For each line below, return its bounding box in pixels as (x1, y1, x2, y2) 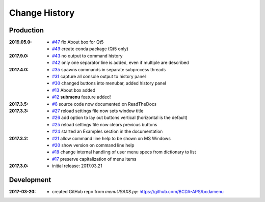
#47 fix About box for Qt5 (52, 39, 104, 45)
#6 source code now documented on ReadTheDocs (52, 101, 157, 107)
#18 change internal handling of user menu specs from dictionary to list (52, 149, 196, 155)
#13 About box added (52, 87, 96, 93)
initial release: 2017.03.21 (52, 163, 103, 169)
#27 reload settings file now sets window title (52, 108, 144, 114)
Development (9, 175, 52, 184)
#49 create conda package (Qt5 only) (52, 46, 129, 52)
